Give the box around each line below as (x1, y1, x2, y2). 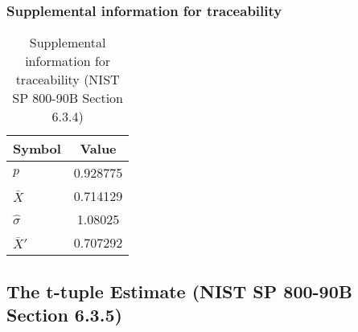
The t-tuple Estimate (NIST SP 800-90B (6, 278, 352, 303)
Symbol (13, 139, 61, 158)
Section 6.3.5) (6, 302, 122, 326)
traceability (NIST (15, 70, 120, 89)
